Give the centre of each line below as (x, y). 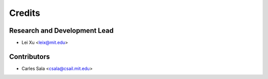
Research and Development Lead (61, 31)
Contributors (30, 56)
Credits (25, 13)
